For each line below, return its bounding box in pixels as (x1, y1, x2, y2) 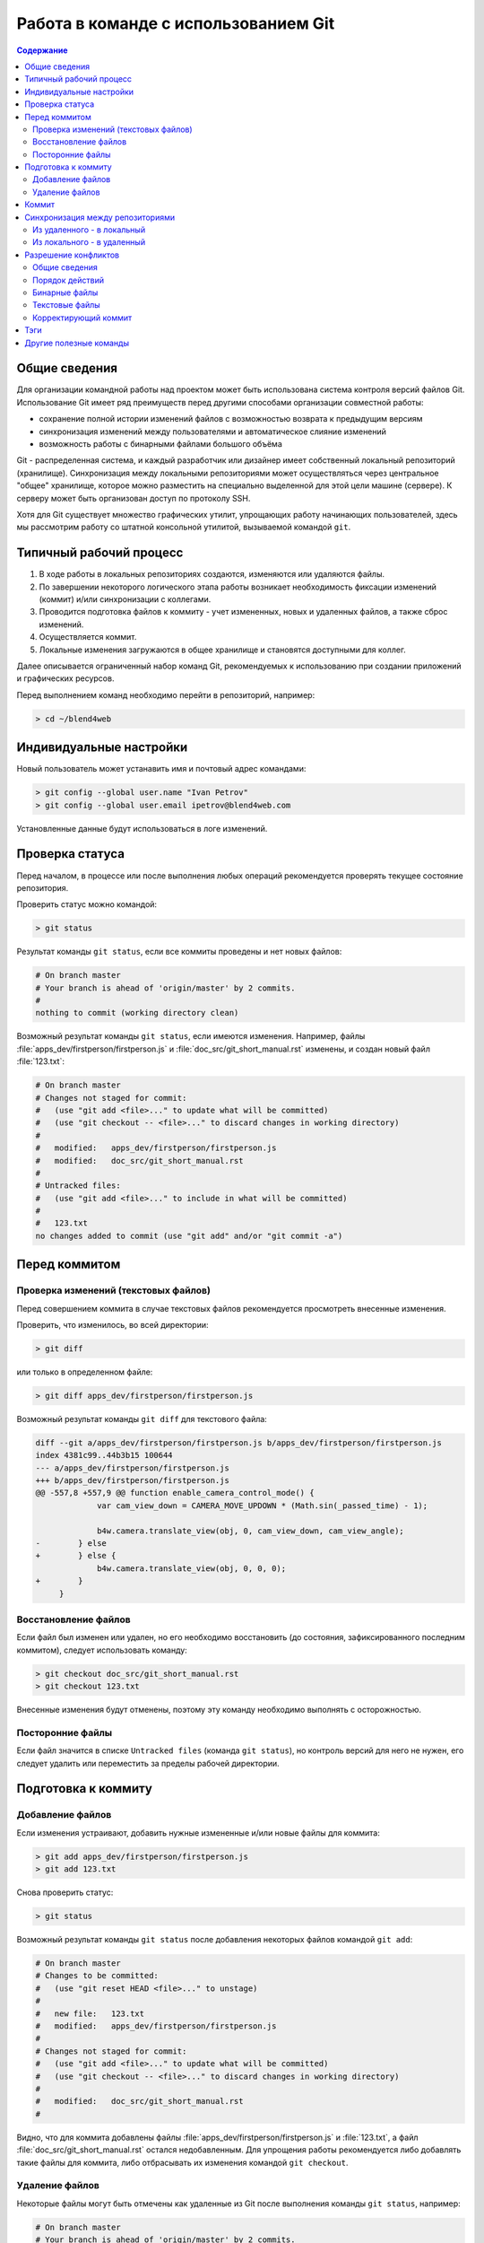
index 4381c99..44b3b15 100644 (35, 1450, 174, 1461)
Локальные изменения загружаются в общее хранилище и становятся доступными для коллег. (39, 644, 407, 655)
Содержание (16, 45, 68, 56)
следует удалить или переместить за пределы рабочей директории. (16, 1758, 280, 1768)
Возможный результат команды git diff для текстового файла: (16, 1413, 268, 1424)
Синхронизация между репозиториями (24, 212, 175, 223)
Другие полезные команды (24, 337, 130, 348)
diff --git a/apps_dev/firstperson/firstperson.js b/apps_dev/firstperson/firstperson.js (35, 1437, 443, 1448)
